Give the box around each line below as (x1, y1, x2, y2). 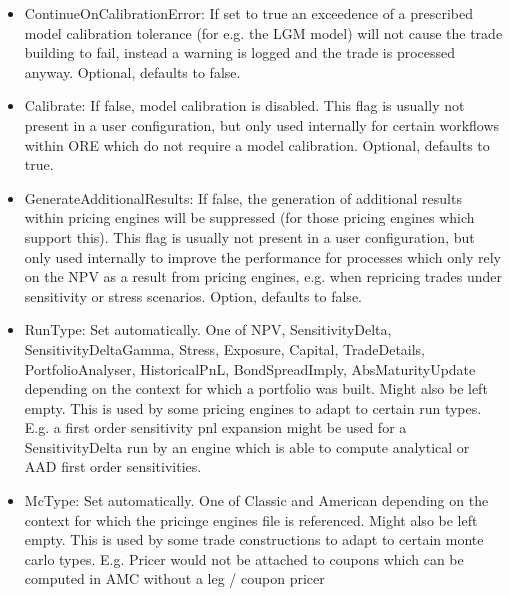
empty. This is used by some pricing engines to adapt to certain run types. (24, 397, 482, 418)
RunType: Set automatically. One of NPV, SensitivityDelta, (24, 319, 392, 340)
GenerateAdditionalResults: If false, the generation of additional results (24, 187, 462, 208)
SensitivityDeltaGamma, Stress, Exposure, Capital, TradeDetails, (24, 338, 426, 359)
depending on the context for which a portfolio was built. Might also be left (24, 378, 488, 399)
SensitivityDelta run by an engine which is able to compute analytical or (24, 436, 470, 457)
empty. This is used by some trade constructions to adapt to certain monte (24, 529, 484, 550)
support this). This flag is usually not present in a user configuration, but (24, 226, 475, 247)
